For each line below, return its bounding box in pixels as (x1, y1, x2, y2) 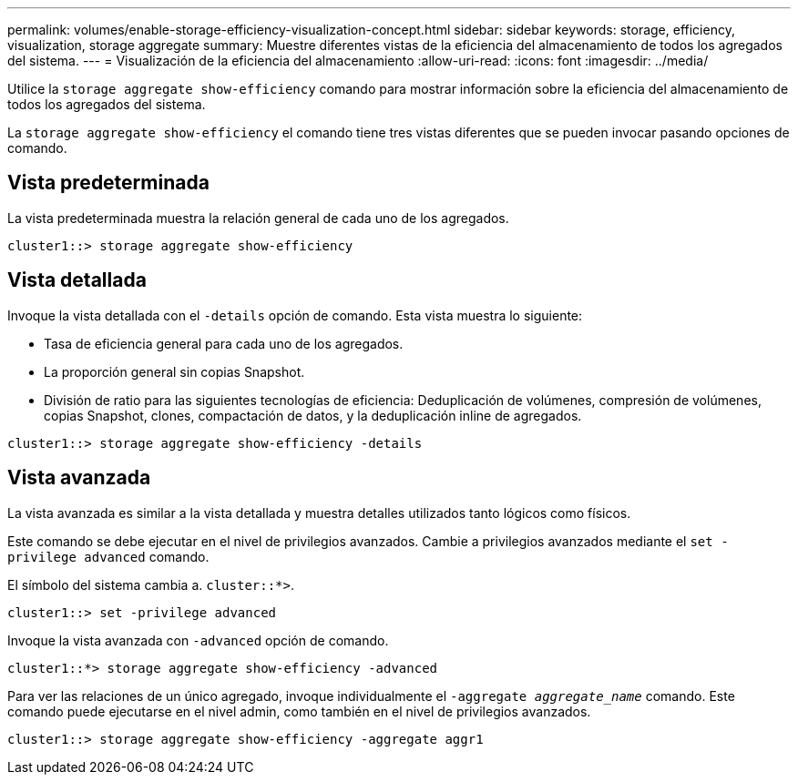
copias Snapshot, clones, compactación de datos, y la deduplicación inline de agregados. (44, 407, 582, 423)
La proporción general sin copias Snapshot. (44, 363, 305, 380)
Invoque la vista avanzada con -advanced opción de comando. (7, 632, 389, 648)
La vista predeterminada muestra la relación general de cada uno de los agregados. (7, 209, 509, 226)
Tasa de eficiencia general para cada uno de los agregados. (44, 335, 404, 351)
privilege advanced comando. (7, 548, 210, 564)
